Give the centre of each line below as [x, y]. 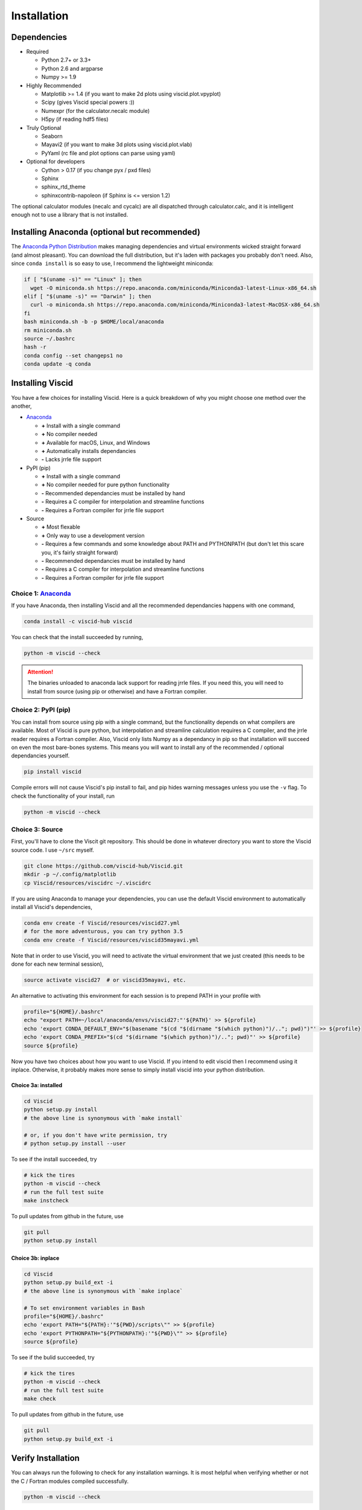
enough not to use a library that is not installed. [70, 215]
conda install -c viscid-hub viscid [78, 621]
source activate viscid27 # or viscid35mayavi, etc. [105, 980]
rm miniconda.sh [48, 330]
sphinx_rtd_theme [63, 187]
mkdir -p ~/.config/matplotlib [70, 875]
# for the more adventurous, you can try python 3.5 [103, 931]
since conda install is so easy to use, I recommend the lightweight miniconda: [112, 263]
